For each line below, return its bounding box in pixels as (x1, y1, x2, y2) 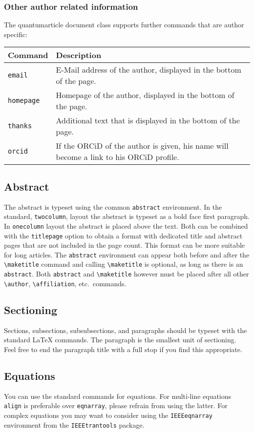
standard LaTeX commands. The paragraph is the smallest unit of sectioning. (4, 335, 236, 345)
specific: (4, 29, 27, 39)
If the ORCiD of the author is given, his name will (56, 140, 229, 152)
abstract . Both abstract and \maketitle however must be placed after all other (4, 269, 249, 279)
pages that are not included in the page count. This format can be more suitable (4, 240, 245, 250)
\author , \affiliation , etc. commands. (4, 278, 127, 288)
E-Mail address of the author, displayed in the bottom (56, 64, 241, 76)
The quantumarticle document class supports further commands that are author (4, 20, 244, 30)
